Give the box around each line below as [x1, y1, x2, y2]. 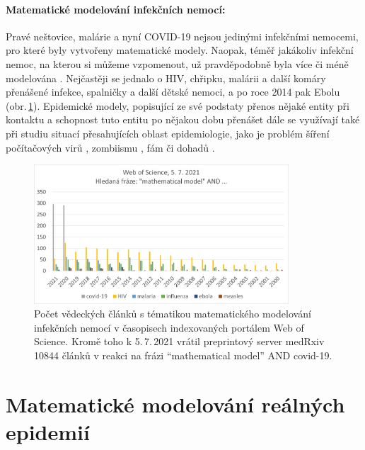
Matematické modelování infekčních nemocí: [6, 1, 226, 16]
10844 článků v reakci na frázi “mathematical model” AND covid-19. [34, 348, 332, 363]
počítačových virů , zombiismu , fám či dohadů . [6, 140, 215, 154]
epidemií [6, 417, 90, 446]
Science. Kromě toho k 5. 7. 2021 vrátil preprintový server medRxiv [34, 334, 325, 349]
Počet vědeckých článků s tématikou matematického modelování [34, 306, 311, 321]
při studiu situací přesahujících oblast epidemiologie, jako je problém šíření [6, 125, 330, 140]
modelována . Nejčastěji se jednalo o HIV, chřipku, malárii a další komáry [6, 70, 326, 85]
